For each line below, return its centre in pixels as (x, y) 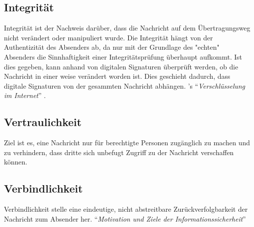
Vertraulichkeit (43, 122)
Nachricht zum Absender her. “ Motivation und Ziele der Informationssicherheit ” (125, 218)
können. (16, 162)
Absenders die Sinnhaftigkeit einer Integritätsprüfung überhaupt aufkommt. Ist (123, 56)
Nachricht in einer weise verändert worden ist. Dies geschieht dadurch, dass (117, 76)
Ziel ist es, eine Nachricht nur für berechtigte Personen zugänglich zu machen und (127, 143)
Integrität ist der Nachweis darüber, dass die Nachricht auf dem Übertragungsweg (127, 28)
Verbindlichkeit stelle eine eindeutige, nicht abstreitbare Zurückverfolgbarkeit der (126, 209)
